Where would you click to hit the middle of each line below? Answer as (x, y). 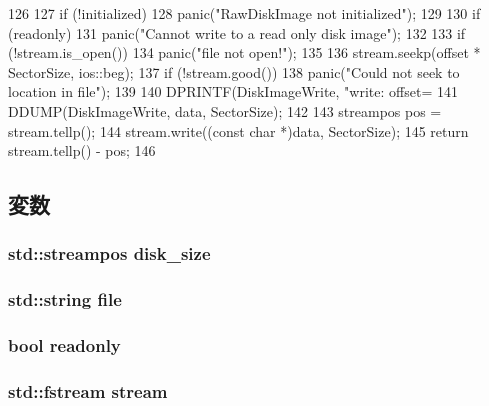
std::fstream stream (88, 390)
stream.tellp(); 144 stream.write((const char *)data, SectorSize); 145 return (238, 130)
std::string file (65, 299)
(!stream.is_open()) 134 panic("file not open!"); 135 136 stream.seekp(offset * (244, 52)
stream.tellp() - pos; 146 (82, 150)
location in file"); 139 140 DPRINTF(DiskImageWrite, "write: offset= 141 (233, 91)
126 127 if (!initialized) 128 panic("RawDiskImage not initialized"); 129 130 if (244, 13)
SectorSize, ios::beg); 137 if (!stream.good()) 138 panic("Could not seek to (234, 71)
